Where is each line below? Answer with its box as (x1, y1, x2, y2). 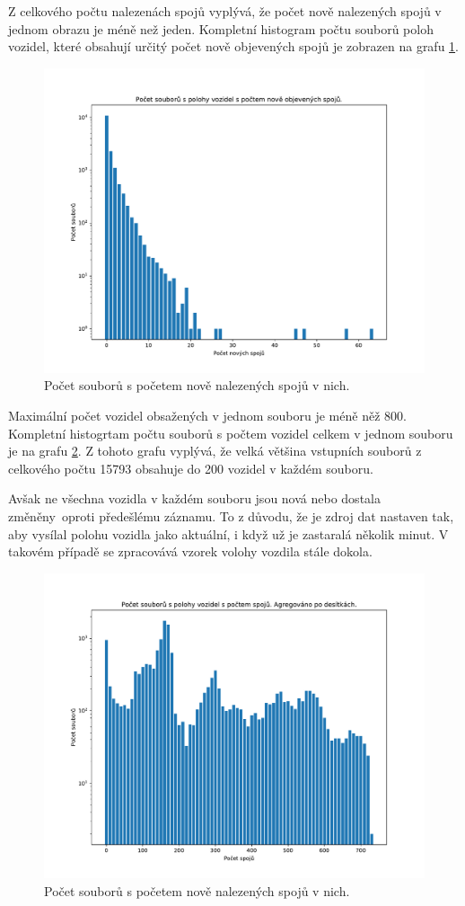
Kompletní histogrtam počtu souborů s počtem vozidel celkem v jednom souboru (8, 423, 453, 442)
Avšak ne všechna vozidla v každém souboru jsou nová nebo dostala (8, 489, 381, 508)
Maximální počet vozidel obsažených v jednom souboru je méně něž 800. (8, 406, 407, 425)
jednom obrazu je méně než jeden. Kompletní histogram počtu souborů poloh (8, 19, 434, 38)
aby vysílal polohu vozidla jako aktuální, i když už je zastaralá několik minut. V (8, 524, 449, 543)
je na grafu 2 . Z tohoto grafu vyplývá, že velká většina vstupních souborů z (8, 441, 422, 460)
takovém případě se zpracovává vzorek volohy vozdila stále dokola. (8, 542, 373, 561)
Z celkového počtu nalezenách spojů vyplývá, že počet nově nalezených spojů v (8, 2, 442, 20)
